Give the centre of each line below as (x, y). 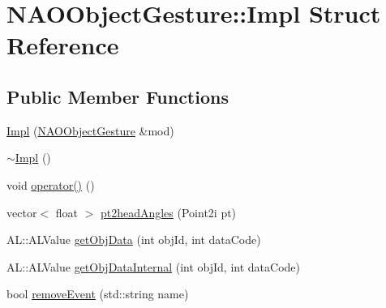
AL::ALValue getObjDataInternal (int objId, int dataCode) (153, 266)
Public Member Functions (118, 96)
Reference (63, 45)
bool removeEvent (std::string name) (98, 294)
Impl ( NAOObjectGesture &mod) (90, 130)
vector (22, 212)
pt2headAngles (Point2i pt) (168, 212)
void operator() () (51, 184)
